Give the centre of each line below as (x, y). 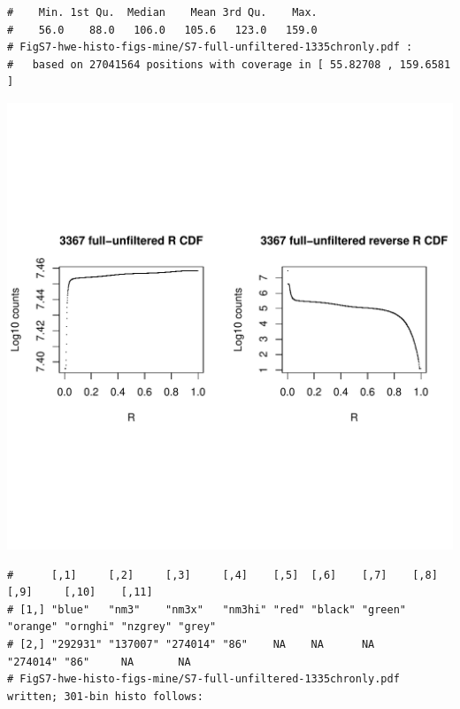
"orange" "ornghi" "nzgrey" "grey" (112, 627)
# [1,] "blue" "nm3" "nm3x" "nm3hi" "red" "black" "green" (207, 609)
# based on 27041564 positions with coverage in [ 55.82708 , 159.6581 (229, 64)
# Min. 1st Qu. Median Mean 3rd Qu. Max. (162, 12)
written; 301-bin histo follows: (105, 696)
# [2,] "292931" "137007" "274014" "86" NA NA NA (191, 644)
